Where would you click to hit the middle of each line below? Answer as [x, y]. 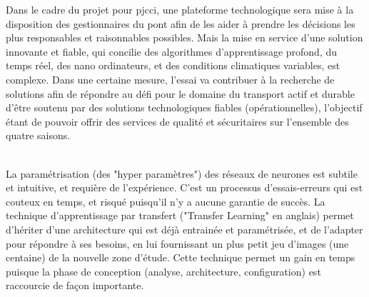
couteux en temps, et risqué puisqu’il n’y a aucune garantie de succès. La [166, 201]
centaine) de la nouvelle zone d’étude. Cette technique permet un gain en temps [181, 257]
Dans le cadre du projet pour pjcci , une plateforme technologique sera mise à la [180, 9]
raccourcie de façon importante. [75, 285]
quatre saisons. [38, 135]
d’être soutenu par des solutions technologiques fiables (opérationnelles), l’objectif [184, 107]
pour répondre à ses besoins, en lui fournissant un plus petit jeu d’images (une [177, 243]
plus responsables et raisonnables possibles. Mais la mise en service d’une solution [184, 37]
